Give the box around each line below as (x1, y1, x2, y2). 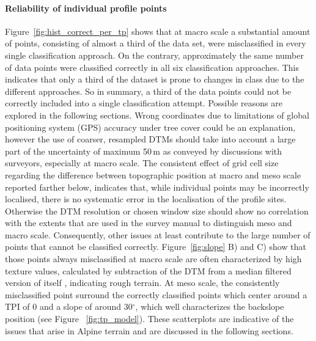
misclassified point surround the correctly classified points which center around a (5, 288, 307, 301)
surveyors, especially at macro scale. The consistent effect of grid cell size (5, 156, 279, 169)
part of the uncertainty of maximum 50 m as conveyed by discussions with (5, 144, 282, 157)
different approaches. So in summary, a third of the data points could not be (5, 84, 292, 97)
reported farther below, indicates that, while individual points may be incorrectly (5, 180, 309, 193)
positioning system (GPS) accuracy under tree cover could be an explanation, (5, 120, 296, 133)
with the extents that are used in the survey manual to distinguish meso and (5, 216, 292, 229)
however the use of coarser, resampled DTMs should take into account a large (5, 133, 296, 145)
